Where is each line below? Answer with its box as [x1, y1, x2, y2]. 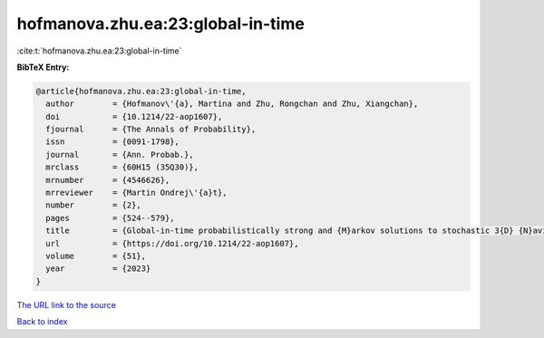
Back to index [16, 316, 68, 327]
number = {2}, [45, 200, 142, 210]
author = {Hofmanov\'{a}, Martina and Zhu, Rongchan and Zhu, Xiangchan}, [45, 99, 419, 109]
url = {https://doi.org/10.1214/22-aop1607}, [45, 238, 299, 248]
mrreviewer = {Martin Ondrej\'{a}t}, [45, 188, 228, 198]
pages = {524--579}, [45, 213, 176, 223]
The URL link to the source [16, 299, 117, 310]
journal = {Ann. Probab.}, [45, 150, 194, 159]
